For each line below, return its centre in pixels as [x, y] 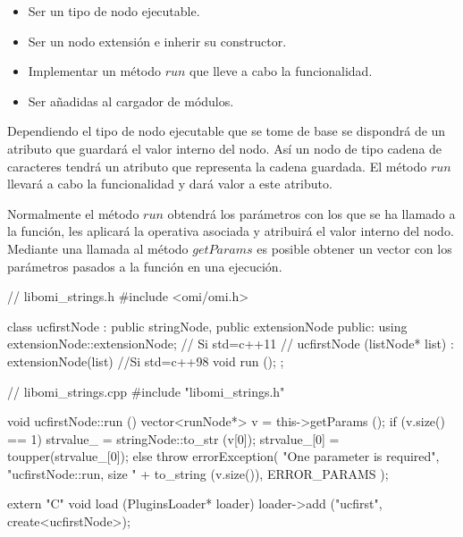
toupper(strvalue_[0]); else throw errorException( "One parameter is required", [223, 456]
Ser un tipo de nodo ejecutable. [114, 11]
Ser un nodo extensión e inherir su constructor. [157, 41]
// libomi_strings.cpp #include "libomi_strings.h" [146, 391]
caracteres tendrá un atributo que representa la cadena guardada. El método [217, 166]
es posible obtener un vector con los [354, 248]
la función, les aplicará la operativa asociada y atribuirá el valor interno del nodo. [231, 231]
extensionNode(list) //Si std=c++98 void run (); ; [146, 361]
